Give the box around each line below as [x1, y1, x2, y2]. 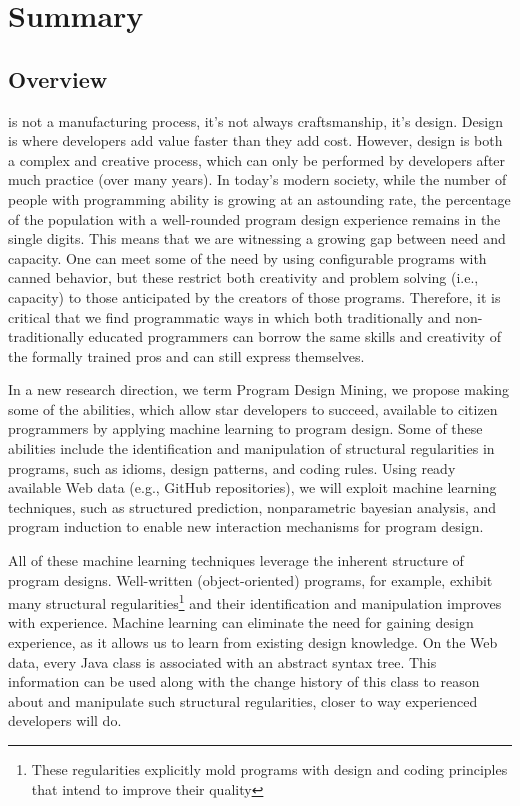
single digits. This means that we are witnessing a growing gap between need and [8, 228, 506, 249]
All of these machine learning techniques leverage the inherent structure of [8, 550, 464, 571]
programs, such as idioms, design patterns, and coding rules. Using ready [8, 457, 456, 478]
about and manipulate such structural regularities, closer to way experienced [8, 690, 478, 711]
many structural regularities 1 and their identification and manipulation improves [8, 590, 502, 613]
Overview [8, 63, 108, 94]
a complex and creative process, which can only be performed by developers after [8, 149, 506, 170]
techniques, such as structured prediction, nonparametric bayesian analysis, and [8, 496, 497, 517]
